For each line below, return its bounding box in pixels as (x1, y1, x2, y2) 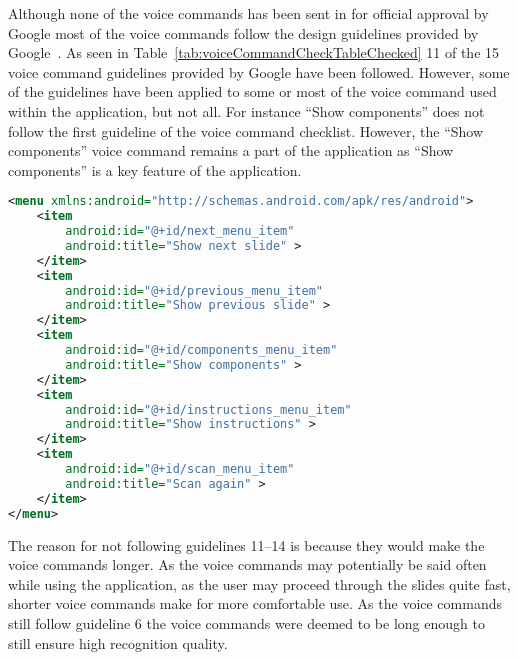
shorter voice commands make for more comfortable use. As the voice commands (8, 593, 502, 614)
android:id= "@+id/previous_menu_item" (65, 283, 324, 298)
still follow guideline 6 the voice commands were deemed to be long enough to (8, 612, 485, 633)
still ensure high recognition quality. (8, 632, 228, 653)
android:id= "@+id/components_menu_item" (65, 343, 338, 358)
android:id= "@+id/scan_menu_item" (65, 462, 295, 477)
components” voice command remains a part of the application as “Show (8, 140, 454, 161)
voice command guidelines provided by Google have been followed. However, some (8, 61, 510, 82)
